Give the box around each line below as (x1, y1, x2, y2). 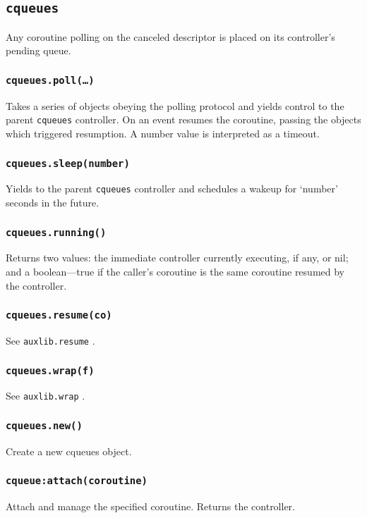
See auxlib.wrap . (6, 388, 85, 403)
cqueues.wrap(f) (6, 364, 95, 376)
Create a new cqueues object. (6, 443, 132, 458)
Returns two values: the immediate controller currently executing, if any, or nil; (6, 250, 349, 265)
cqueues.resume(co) (6, 309, 112, 321)
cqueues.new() (6, 419, 83, 431)
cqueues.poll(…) (6, 74, 95, 86)
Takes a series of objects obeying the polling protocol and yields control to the (6, 98, 344, 113)
